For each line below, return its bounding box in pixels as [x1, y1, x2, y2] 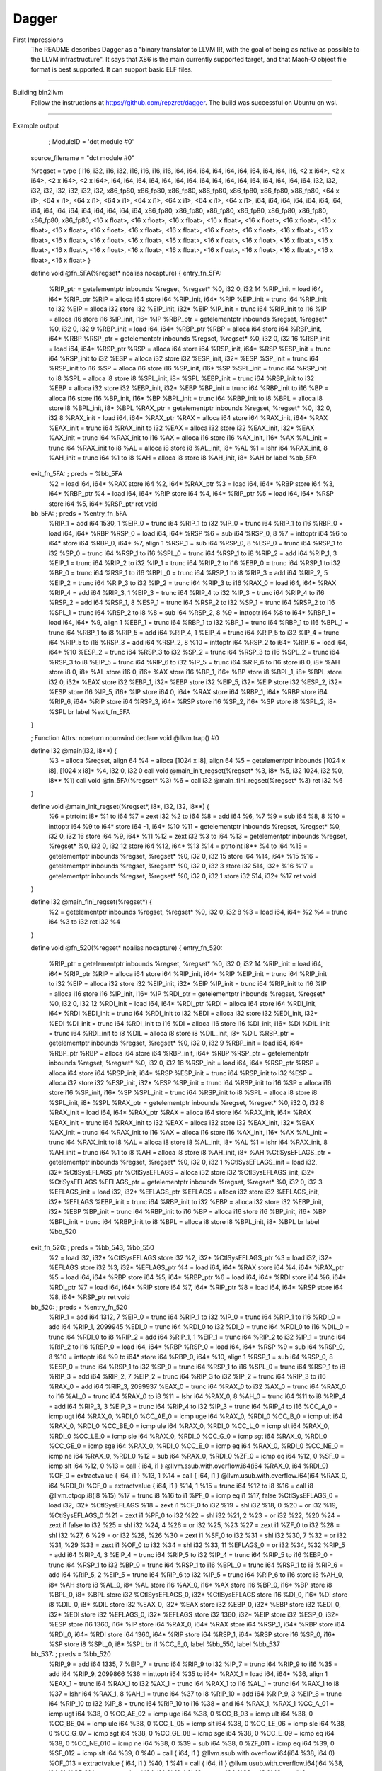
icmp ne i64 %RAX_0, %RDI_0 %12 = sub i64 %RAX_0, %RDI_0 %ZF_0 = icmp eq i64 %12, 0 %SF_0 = [48, 1452, 345, 1460]
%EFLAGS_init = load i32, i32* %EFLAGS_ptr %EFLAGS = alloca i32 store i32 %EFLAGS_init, [48, 1187, 320, 1196]
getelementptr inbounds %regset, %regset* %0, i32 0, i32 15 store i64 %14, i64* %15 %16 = [48, 851, 319, 860]
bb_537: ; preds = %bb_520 [30, 1650, 111, 1658]
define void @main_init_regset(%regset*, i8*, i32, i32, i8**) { [30, 802, 210, 810]
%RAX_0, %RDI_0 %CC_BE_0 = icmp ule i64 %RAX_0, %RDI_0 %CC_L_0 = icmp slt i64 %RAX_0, [48, 1422, 330, 1430]
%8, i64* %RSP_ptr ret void [48, 1293, 130, 1301]
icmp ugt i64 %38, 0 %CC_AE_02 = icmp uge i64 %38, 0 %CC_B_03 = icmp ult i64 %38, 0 [48, 1709, 313, 1718]
